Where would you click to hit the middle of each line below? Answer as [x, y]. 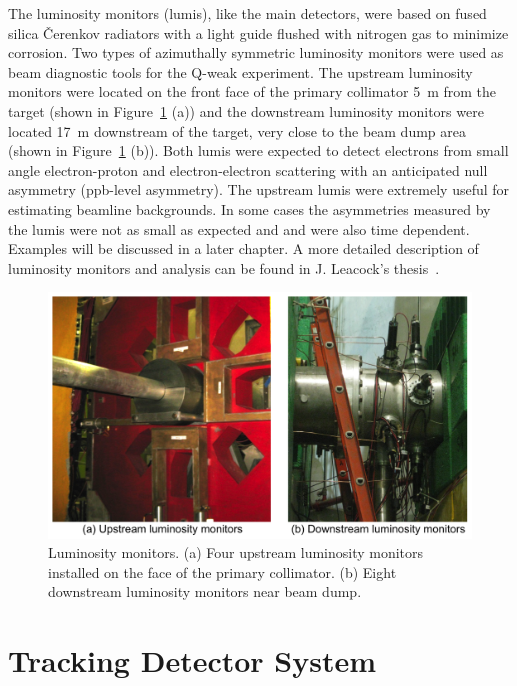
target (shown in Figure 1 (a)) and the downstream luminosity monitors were [246, 110]
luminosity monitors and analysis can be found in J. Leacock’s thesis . [224, 267]
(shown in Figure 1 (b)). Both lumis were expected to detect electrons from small [258, 150]
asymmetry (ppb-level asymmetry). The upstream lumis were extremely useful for [259, 189]
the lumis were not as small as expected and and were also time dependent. [239, 228]
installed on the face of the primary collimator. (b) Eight [222, 571]
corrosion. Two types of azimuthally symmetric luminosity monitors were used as [256, 52]
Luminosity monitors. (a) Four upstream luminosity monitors [236, 552]
